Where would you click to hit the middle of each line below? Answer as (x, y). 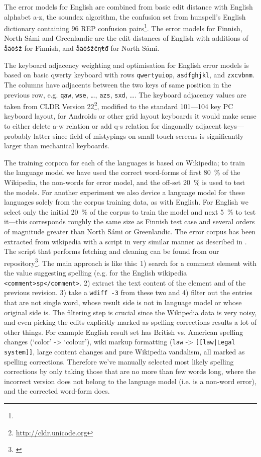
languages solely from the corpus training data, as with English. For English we (126, 202)
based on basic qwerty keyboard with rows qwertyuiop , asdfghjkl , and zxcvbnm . (129, 75)
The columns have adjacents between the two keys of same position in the (118, 84)
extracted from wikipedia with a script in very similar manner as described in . (125, 241)
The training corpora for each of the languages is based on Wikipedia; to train (124, 162)
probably (18, 135)
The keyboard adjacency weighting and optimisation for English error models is (126, 65)
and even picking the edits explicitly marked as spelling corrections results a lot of (130, 322)
